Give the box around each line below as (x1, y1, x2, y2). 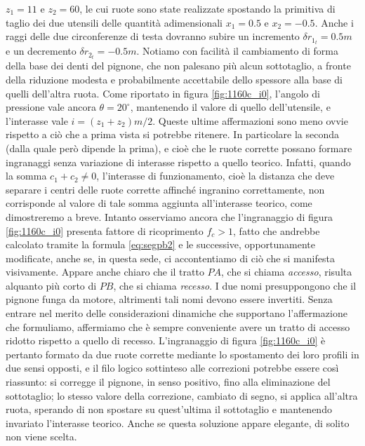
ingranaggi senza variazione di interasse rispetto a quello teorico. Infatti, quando (6, 154, 351, 169)
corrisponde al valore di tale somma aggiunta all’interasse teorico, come (6, 196, 312, 210)
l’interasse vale (6, 113, 68, 128)
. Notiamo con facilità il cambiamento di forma (136, 43, 338, 58)
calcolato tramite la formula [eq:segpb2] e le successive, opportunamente (6, 237, 316, 252)
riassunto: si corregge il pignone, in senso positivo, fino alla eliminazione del (6, 374, 331, 389)
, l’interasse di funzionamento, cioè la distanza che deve (96, 168, 335, 183)
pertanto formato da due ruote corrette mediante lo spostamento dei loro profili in (6, 346, 359, 361)
